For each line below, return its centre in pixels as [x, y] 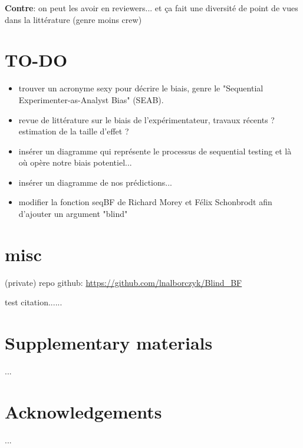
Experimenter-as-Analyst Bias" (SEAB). [91, 99]
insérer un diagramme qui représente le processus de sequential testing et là [155, 151]
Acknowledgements [83, 411]
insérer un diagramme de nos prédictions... [95, 182]
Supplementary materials [109, 343]
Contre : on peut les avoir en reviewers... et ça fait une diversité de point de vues [151, 8]
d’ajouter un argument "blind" [73, 214]
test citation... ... [34, 302]
